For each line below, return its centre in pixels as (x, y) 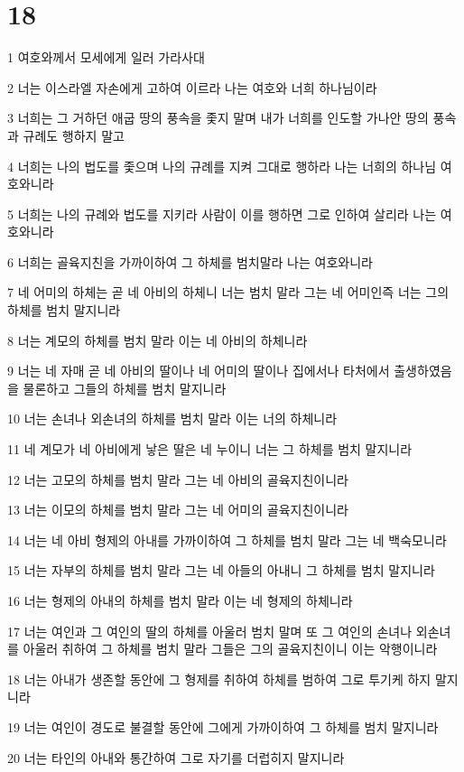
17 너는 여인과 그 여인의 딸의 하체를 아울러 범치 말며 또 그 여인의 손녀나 (210, 631)
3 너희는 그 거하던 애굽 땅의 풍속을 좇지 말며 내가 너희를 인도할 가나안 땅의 (218, 118)
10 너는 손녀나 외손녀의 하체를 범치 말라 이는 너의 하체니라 (172, 419)
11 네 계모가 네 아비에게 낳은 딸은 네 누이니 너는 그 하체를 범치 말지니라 (210, 449)
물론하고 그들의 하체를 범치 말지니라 (125, 388)
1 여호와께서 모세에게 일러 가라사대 (106, 57)
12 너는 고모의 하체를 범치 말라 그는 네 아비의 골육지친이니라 (178, 479)
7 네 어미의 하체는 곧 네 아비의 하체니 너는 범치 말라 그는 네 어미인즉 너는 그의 (228, 292)
